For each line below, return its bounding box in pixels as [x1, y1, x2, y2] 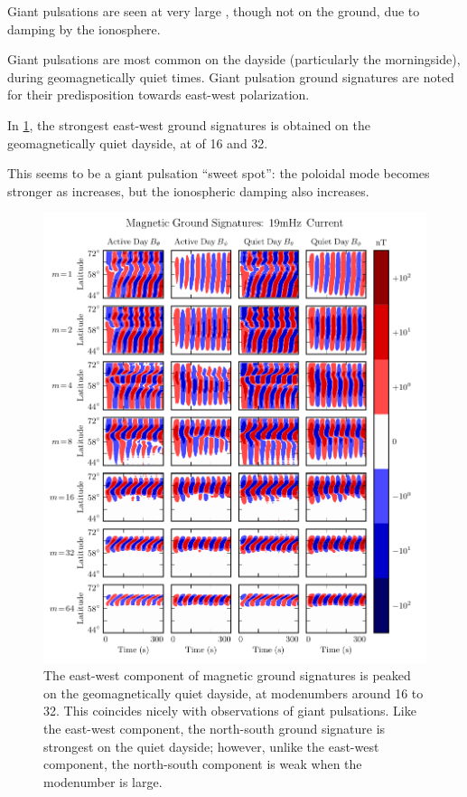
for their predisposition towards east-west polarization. [7, 85, 310, 104]
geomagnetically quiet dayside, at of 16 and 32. [7, 133, 268, 152]
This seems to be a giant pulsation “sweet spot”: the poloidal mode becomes [7, 164, 430, 183]
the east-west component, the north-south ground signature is [43, 718, 386, 737]
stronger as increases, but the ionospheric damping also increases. [7, 181, 369, 200]
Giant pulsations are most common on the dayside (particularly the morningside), [7, 50, 461, 69]
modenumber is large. [43, 772, 163, 791]
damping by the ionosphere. [7, 19, 161, 38]
